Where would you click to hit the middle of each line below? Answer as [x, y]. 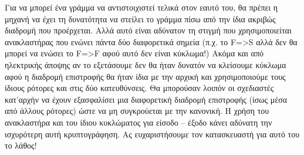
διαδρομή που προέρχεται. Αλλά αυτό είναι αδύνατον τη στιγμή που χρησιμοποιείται [148, 30]
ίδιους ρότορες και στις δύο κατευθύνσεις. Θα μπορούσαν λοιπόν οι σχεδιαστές [139, 88]
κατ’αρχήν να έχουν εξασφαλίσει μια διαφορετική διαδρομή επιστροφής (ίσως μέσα [146, 99]
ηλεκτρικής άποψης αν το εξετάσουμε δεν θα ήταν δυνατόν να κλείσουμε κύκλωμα [146, 64]
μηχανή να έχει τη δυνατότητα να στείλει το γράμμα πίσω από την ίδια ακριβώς [140, 18]
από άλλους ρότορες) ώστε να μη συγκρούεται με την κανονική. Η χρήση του [137, 111]
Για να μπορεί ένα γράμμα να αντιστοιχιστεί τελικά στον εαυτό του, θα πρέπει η [141, 7]
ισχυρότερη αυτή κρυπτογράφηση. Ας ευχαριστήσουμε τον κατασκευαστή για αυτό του [152, 134]
